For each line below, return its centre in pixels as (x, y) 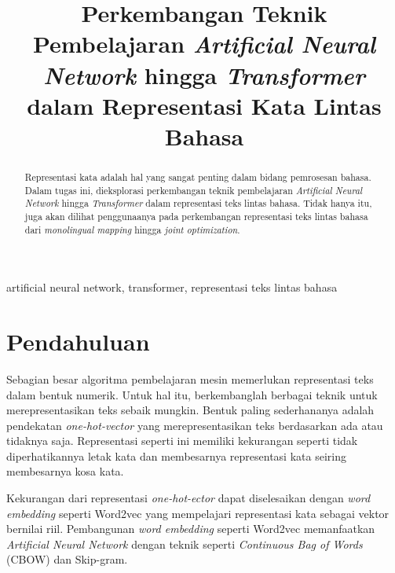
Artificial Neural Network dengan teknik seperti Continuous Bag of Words (185, 544)
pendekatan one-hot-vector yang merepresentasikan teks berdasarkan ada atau (195, 425)
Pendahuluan (78, 341)
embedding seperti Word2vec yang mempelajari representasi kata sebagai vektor (198, 513)
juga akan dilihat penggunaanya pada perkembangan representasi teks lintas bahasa (196, 216)
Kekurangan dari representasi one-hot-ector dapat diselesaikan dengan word (188, 498)
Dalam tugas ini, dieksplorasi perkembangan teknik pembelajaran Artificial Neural (194, 190)
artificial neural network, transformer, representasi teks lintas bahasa (172, 287)
